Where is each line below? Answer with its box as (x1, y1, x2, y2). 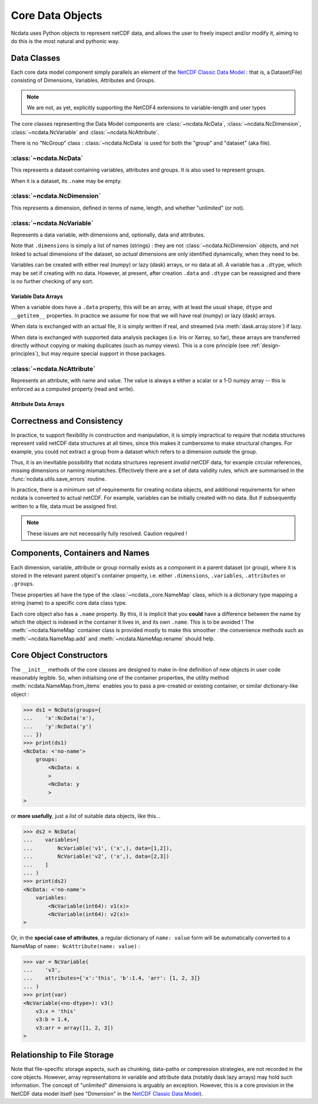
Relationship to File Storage (11, 1050, 114, 1060)
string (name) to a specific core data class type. (11, 599, 127, 607)
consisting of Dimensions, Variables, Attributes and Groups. (11, 77, 155, 84)
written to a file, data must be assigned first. (11, 502, 118, 510)
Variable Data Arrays (11, 293, 63, 300)
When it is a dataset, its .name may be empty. (11, 177, 122, 184)
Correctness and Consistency (11, 416, 123, 426)
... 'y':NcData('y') (23, 723, 92, 730)
